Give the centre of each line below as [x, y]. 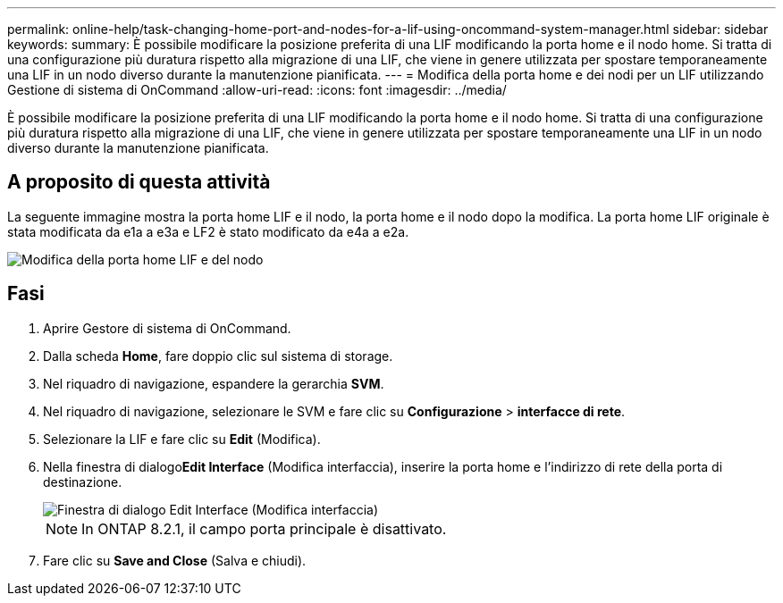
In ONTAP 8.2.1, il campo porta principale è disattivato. [264, 528]
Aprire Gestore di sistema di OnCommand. [167, 328]
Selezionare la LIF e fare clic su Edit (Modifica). [182, 439]
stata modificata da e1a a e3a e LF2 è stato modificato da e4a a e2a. [208, 231]
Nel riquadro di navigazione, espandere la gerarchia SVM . [214, 383]
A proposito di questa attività [139, 182]
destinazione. [83, 482]
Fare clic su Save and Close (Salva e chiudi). [175, 560]
